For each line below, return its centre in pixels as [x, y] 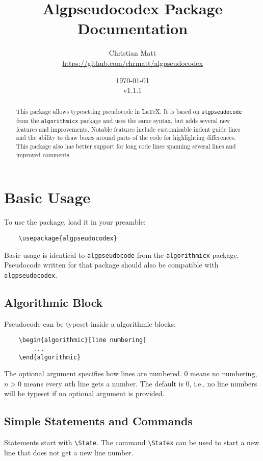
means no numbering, [224, 373]
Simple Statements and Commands [98, 421]
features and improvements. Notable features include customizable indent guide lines [128, 129]
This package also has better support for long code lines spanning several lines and [126, 146]
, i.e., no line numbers [223, 383]
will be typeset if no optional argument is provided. [84, 393]
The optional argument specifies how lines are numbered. [93, 373]
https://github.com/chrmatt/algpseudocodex [133, 63]
